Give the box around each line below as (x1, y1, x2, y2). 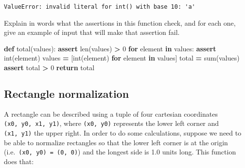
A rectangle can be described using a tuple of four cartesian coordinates (4, 108, 218, 119)
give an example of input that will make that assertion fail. (4, 27, 180, 37)
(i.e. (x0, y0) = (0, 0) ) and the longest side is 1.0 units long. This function (4, 147, 236, 157)
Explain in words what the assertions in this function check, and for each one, (4, 17, 236, 28)
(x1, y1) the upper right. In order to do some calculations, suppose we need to (4, 128, 242, 138)
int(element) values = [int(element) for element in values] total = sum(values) (4, 53, 240, 63)
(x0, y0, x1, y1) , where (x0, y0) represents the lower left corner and (4, 118, 219, 128)
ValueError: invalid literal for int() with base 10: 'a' (4, 3, 195, 10)
